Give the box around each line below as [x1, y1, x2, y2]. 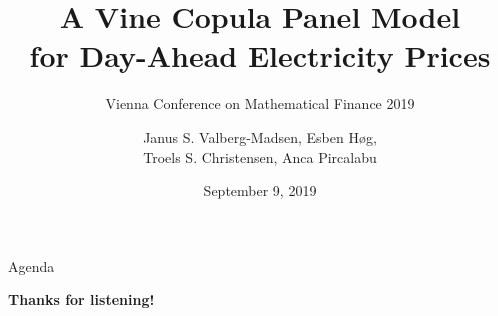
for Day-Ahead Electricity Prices [29, 35, 491, 76]
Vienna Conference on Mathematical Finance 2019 [105, 93, 415, 114]
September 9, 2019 [203, 180, 317, 201]
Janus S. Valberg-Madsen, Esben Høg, [143, 126, 377, 147]
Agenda [8, 255, 55, 276]
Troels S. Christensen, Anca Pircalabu [143, 146, 377, 167]
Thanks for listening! [8, 289, 155, 310]
